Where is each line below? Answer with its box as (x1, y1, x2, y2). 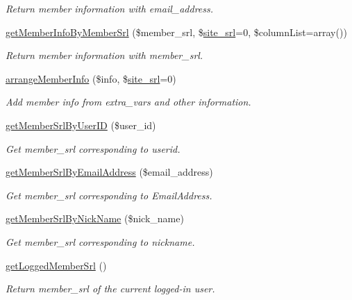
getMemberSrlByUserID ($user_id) (6, 117, 156, 132)
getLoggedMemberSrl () (6, 258, 107, 272)
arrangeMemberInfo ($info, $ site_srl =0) (6, 71, 176, 85)
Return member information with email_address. (6, 1, 214, 15)
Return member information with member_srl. (6, 48, 203, 62)
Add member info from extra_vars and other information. (6, 94, 251, 109)
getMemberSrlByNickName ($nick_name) (6, 211, 184, 226)
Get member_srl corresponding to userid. (6, 141, 181, 156)
